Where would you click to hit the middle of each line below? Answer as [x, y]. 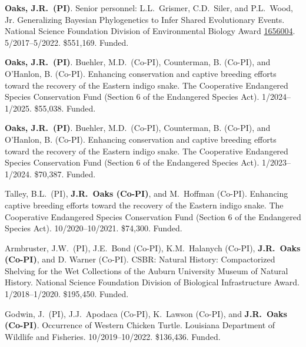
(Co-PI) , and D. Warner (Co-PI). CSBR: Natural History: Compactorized [140, 259]
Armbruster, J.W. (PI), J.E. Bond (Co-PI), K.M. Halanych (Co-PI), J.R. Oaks [153, 247]
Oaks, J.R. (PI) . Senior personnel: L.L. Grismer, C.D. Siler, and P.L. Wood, [149, 8]
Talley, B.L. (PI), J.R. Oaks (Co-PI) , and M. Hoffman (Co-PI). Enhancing [147, 193]
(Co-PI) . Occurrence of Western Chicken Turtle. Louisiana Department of [140, 325]
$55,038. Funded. [65, 108]
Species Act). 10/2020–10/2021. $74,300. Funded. [94, 228]
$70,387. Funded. [65, 173]
